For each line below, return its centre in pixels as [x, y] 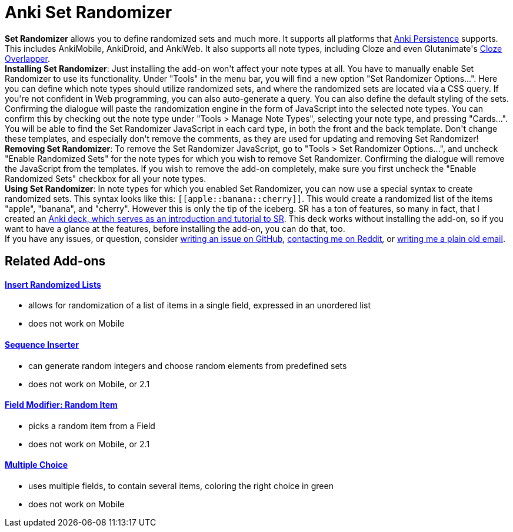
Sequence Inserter [42, 345]
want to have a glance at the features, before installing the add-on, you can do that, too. [175, 228]
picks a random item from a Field [92, 425]
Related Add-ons [55, 261]
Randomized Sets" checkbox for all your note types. [106, 178]
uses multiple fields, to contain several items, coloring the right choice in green [181, 486]
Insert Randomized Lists [53, 284]
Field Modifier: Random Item [61, 405]
